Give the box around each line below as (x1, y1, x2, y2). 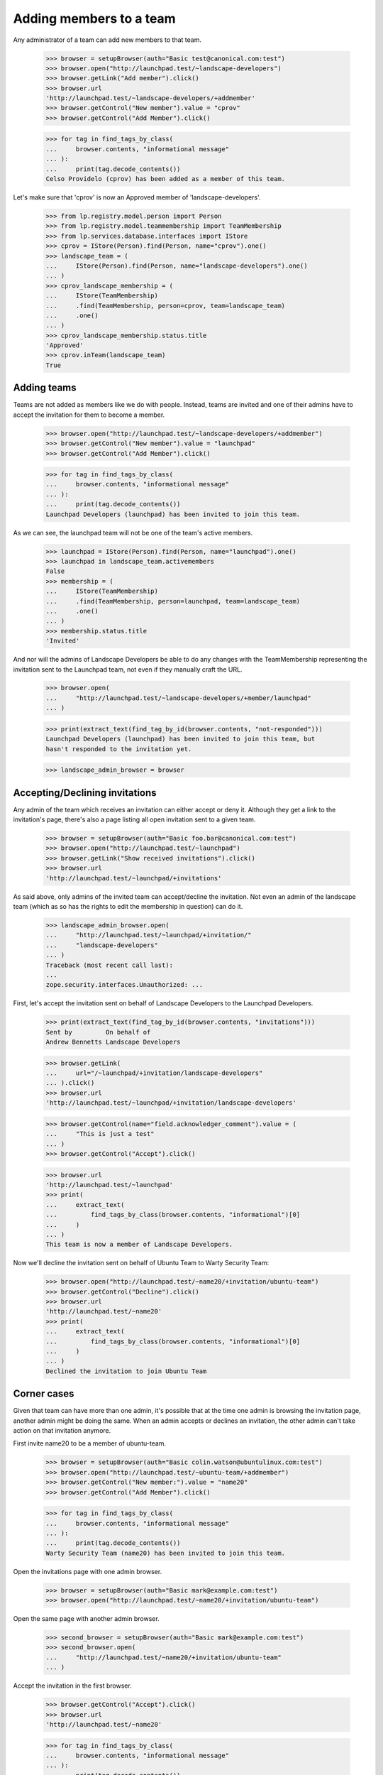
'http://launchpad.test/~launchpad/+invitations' (45, 874, 222, 882)
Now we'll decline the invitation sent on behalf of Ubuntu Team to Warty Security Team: (13, 1259, 270, 1267)
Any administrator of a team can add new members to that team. (13, 35, 202, 44)
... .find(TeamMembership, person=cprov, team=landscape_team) (45, 302, 286, 310)
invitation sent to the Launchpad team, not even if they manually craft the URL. (13, 665, 243, 674)
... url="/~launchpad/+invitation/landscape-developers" (45, 1069, 263, 1077)
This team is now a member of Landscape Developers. (45, 1240, 233, 1249)
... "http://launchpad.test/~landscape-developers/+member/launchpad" (45, 694, 312, 702)
